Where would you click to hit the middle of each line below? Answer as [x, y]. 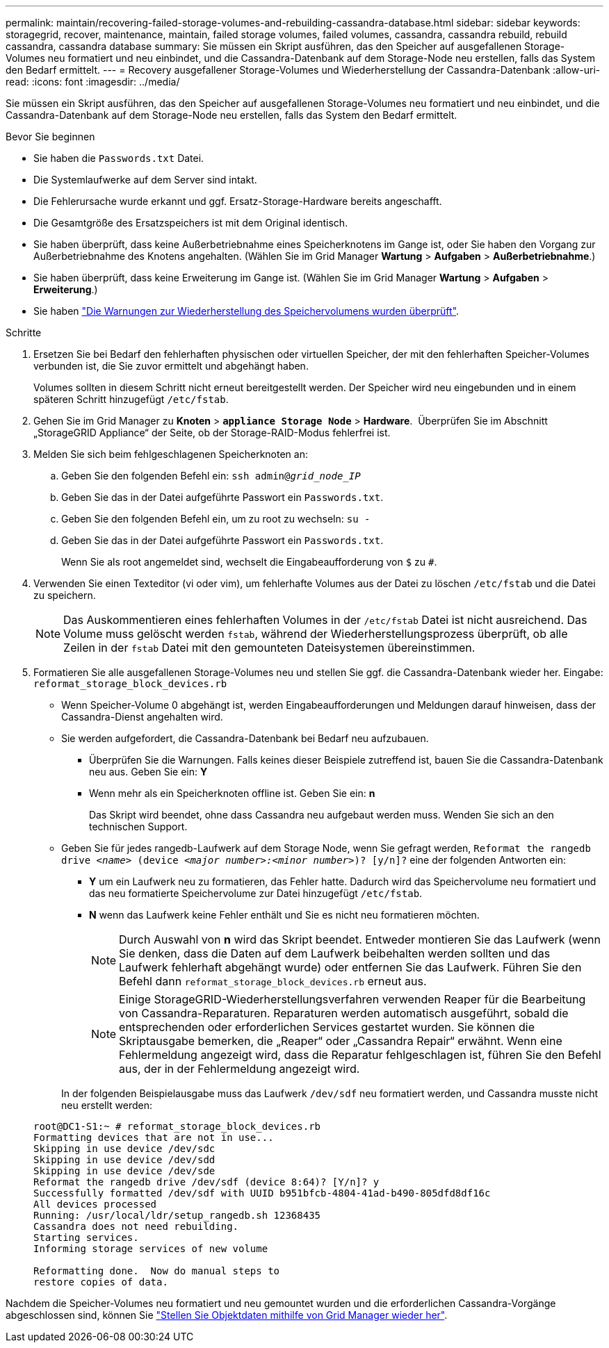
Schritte [24, 332]
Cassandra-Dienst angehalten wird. [142, 717]
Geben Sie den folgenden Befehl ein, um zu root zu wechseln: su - [216, 519]
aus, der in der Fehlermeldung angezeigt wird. [239, 1069]
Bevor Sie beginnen [50, 137]
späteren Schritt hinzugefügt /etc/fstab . [131, 399]
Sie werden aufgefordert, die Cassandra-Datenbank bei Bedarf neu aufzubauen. [245, 738]
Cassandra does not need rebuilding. [136, 1226]
